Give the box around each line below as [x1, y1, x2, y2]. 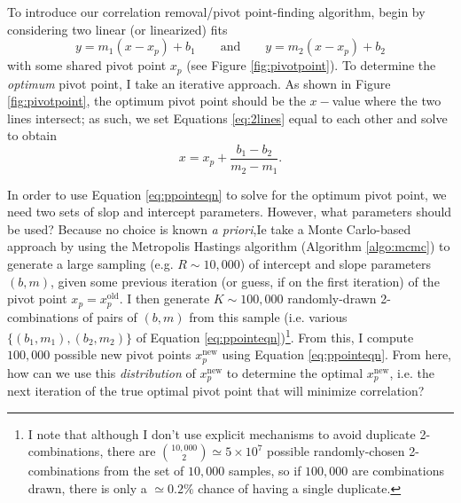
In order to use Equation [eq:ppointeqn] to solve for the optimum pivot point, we [7, 185, 447, 203]
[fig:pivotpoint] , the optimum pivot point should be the [7, 91, 306, 110]
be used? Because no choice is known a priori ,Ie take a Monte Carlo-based [7, 219, 411, 238]
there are [106, 442, 156, 460]
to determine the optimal [226, 363, 363, 381]
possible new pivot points [53, 345, 191, 364]
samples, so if [228, 461, 301, 480]
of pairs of [82, 307, 137, 326]
